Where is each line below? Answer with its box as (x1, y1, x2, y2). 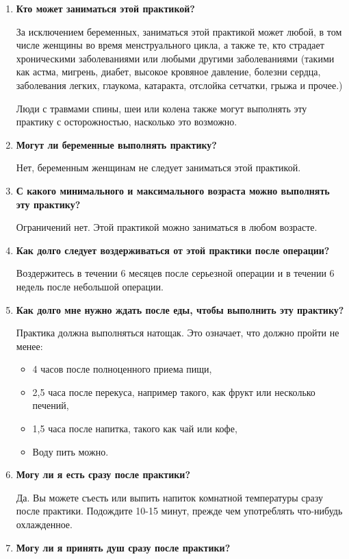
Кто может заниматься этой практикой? (16, 1, 195, 15)
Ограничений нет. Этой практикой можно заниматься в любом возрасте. (16, 220, 318, 234)
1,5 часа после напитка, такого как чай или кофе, (32, 421, 237, 436)
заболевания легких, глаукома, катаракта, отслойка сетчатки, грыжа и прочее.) (16, 77, 343, 92)
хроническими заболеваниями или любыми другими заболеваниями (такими (16, 51, 335, 65)
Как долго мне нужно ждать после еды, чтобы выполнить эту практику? (16, 302, 344, 316)
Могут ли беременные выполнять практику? (16, 137, 217, 151)
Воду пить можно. (32, 444, 109, 458)
